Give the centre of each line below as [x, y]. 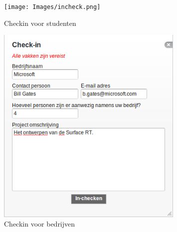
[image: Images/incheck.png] [52, 7]
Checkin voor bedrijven [40, 224]
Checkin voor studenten [40, 23]
